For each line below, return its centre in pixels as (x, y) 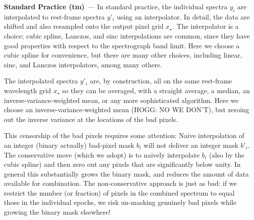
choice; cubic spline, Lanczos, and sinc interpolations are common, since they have (127, 35)
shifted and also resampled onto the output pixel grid (84, 26)
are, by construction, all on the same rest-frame (161, 81)
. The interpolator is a (205, 26)
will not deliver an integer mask (191, 145)
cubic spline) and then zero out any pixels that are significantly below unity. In (122, 164)
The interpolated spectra (41, 81)
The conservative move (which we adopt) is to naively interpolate (102, 154)
